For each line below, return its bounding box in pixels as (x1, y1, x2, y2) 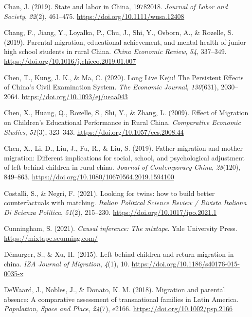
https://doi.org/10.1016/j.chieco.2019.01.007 (4, 55, 136, 66)
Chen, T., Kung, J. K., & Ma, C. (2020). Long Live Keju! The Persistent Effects (4, 72, 244, 82)
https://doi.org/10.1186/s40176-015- (131, 259, 240, 269)
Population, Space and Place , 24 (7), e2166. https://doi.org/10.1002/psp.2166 (4, 303, 233, 314)
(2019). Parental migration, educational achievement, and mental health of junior (4, 36, 246, 47)
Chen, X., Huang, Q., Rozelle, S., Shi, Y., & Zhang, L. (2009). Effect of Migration (4, 107, 249, 118)
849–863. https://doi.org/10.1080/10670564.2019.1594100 (4, 171, 174, 181)
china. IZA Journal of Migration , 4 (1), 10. (4, 259, 129, 269)
